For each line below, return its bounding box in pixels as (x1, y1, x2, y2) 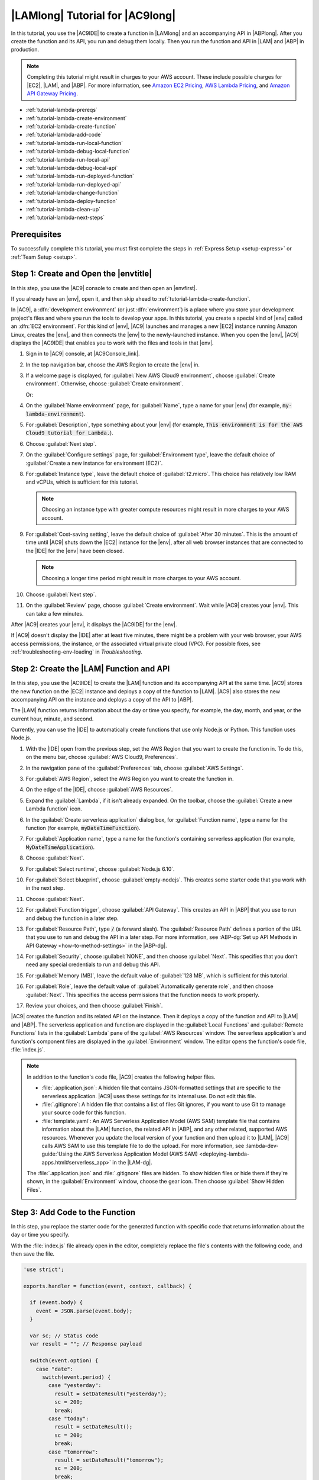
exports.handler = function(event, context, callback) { (23, 1282, 192, 1289)
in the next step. (25, 884, 65, 892)
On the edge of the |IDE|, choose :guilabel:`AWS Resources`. (25, 786, 173, 793)
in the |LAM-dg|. (112, 1159, 153, 1166)
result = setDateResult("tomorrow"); (54, 1456, 164, 1463)
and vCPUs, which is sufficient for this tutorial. (25, 478, 139, 485)
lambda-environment (25, 410, 82, 417)
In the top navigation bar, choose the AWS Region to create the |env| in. (25, 361, 200, 368)
